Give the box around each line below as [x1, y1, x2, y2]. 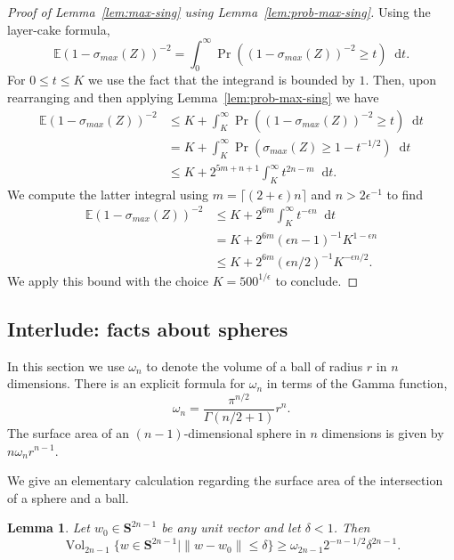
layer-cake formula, [7, 20, 110, 38]
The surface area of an [7, 423, 130, 442]
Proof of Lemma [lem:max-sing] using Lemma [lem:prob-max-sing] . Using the [7, 3, 431, 20]
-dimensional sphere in [183, 423, 306, 442]
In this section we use [7, 356, 125, 375]
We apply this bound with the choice [7, 271, 209, 289]
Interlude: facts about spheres [7, 314, 288, 342]
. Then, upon [365, 70, 437, 89]
